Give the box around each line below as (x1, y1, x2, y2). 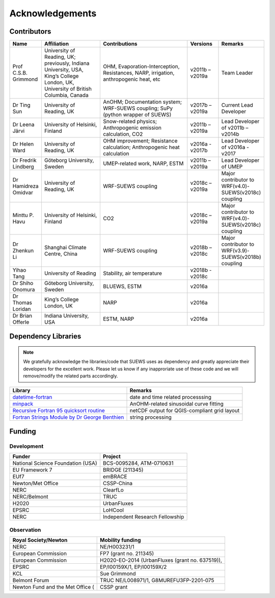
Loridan (12, 305, 31, 313)
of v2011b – (221, 124, 249, 131)
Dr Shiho (12, 280, 34, 287)
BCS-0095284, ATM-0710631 (102, 460, 174, 467)
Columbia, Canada (44, 92, 89, 99)
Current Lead (221, 102, 253, 109)
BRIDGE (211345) (102, 466, 144, 473)
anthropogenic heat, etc (102, 76, 160, 83)
